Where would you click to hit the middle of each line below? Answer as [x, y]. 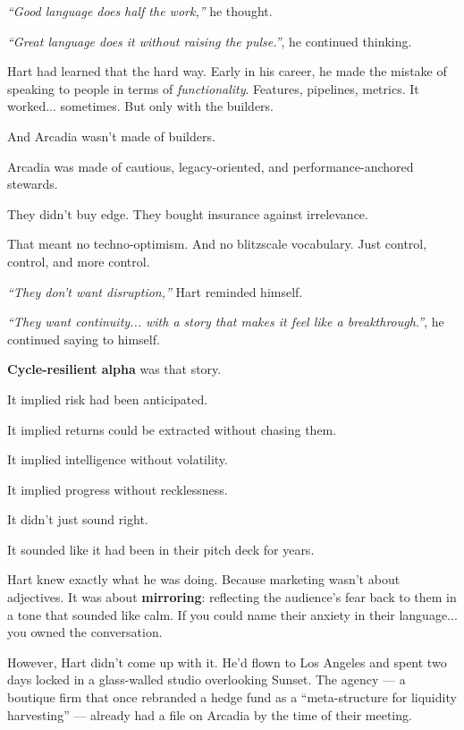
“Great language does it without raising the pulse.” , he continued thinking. [210, 41]
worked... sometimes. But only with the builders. [141, 106]
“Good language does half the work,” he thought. [140, 11]
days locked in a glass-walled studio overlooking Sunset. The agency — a [207, 679]
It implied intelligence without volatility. [118, 459]
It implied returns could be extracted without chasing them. [172, 429]
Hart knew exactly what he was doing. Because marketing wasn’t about [204, 579]
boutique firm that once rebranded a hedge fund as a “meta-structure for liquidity [232, 697]
